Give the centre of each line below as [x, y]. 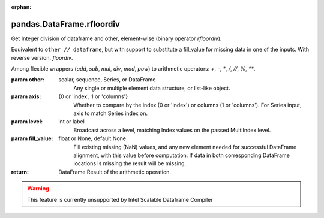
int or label [72, 122]
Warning [38, 189]
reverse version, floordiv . [42, 57]
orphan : [21, 7]
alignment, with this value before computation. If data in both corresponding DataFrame [182, 155]
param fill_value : [32, 138]
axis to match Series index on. [111, 113]
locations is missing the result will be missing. [130, 163]
